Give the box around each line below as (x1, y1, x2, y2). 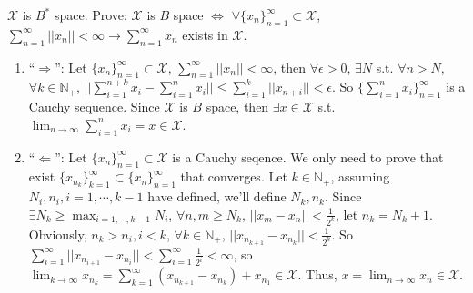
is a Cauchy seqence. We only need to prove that (172, 147, 444, 166)
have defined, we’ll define (147, 187, 287, 206)
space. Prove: (54, 5, 127, 24)
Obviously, (28, 224, 87, 243)
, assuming (330, 167, 390, 186)
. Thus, (297, 265, 337, 284)
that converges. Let (180, 167, 287, 186)
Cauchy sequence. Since (28, 97, 160, 116)
